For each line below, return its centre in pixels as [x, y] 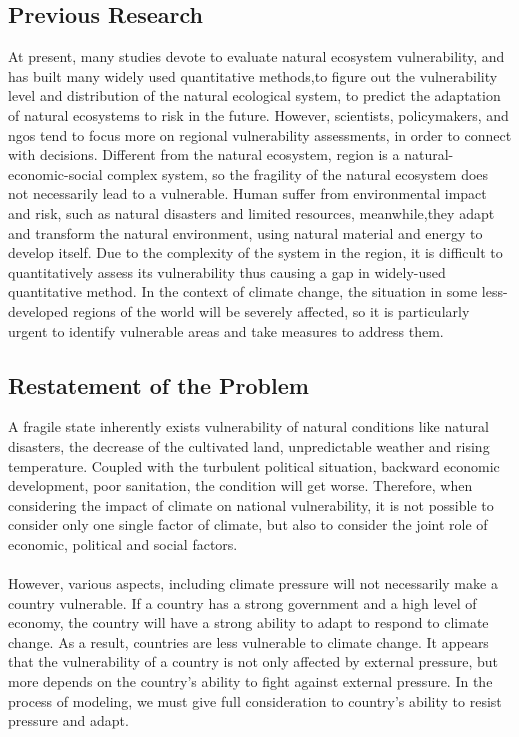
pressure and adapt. [68, 720]
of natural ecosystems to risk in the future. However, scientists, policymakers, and [258, 114]
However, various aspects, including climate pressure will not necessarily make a [253, 583]
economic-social [55, 173]
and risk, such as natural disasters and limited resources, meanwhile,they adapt [251, 212]
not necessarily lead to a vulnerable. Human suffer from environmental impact [247, 193]
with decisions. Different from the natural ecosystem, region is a [204, 154]
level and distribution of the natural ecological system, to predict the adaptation [254, 95]
